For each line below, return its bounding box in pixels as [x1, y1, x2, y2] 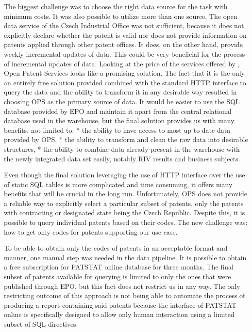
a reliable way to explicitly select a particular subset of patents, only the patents [4, 198, 244, 208]
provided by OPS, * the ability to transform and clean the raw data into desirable [4, 134, 248, 144]
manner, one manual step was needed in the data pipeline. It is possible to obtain [4, 252, 247, 262]
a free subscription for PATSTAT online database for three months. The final [4, 262, 234, 272]
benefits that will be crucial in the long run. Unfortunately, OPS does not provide [4, 189, 248, 199]
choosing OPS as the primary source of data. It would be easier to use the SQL [4, 96, 240, 106]
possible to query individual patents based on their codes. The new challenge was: [4, 217, 248, 227]
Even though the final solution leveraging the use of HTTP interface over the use [4, 170, 245, 180]
